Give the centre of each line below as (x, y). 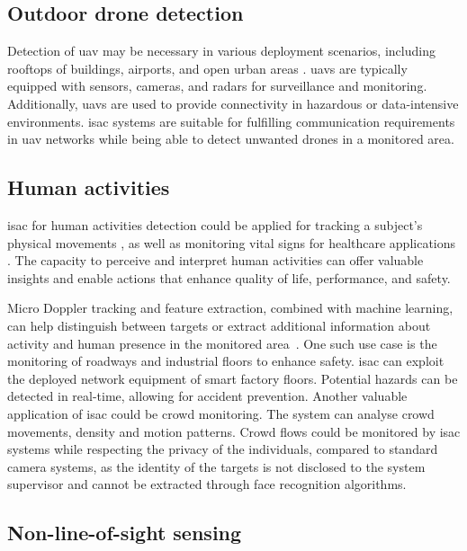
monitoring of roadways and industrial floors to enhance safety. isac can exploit (226, 361)
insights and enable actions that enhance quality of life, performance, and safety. (229, 277)
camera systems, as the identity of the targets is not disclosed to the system (216, 466)
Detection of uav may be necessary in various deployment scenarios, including (221, 51)
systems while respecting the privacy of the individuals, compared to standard (223, 449)
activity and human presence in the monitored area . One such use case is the (222, 343)
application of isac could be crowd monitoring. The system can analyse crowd (221, 413)
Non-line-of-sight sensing (125, 533)
